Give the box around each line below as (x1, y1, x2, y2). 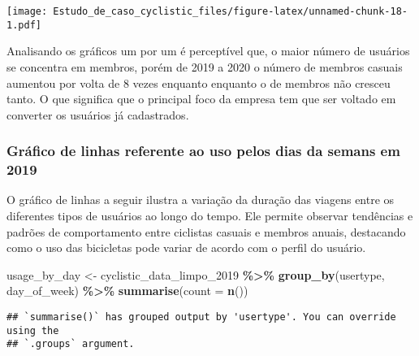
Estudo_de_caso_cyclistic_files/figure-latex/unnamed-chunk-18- (53, 6, 408, 17)
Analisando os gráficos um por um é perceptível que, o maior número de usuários (6, 42, 410, 59)
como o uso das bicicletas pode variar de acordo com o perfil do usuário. (6, 239, 366, 256)
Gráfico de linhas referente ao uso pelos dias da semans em (6, 141, 400, 161)
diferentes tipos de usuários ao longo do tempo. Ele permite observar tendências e (6, 207, 413, 224)
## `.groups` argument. (6, 338, 135, 350)
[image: (6, 6, 48, 17)
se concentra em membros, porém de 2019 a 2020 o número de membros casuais (6, 58, 403, 75)
